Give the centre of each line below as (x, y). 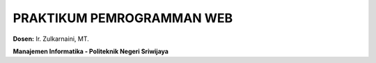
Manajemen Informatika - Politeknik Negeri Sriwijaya (91, 51)
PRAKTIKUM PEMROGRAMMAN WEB (123, 18)
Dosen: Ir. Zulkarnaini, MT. (51, 39)
